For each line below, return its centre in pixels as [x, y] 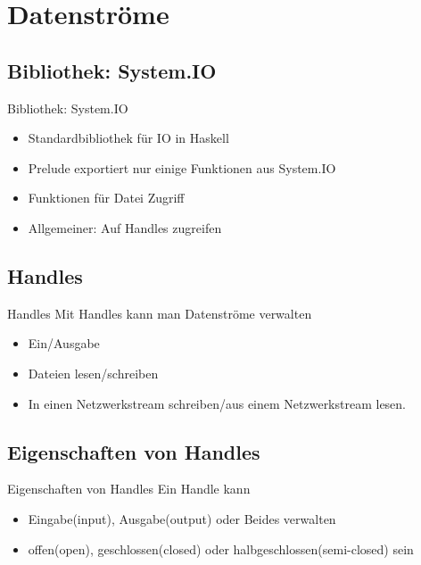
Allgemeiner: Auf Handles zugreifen [125, 227]
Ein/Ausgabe [64, 343]
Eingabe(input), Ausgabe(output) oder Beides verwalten [182, 518]
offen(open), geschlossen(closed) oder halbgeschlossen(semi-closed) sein [221, 548]
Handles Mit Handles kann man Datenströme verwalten [160, 313]
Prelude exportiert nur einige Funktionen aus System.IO [182, 167]
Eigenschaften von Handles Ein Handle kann [129, 489]
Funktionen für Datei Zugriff [106, 198]
